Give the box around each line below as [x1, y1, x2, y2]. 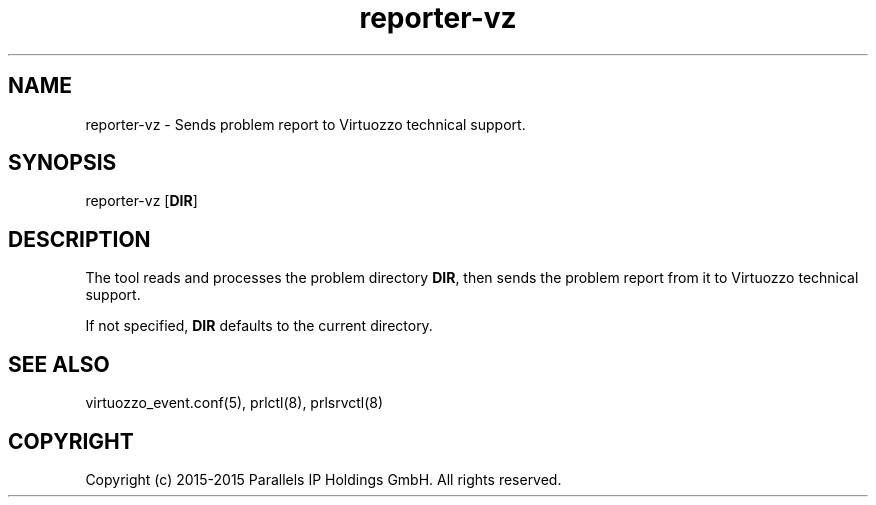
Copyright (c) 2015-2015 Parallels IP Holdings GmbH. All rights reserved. [85, 470, 562, 488]
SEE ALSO [8, 351, 110, 377]
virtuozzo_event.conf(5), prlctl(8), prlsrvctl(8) [85, 394, 384, 412]
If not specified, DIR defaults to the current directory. [85, 317, 433, 335]
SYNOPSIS [8, 150, 117, 176]
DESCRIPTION [8, 226, 151, 252]
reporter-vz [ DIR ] [85, 192, 198, 210]
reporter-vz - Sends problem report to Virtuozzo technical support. [85, 115, 526, 133]
